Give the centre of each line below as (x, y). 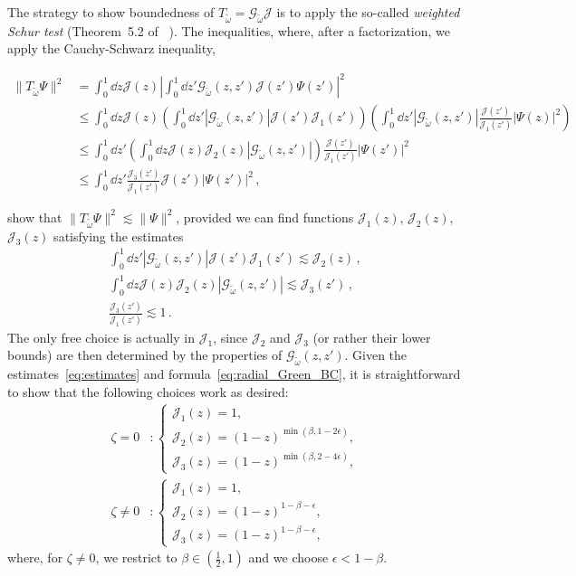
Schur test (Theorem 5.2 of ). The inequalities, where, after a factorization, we (229, 30)
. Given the (376, 355)
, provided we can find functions (265, 217)
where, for (35, 557)
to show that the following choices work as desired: (148, 391)
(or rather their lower (372, 337)
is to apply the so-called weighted (368, 12)
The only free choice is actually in (101, 337)
